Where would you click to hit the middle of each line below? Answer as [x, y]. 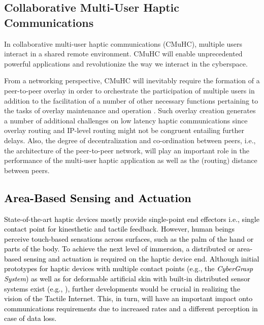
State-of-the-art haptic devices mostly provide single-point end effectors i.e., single [132, 219]
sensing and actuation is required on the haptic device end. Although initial [141, 258]
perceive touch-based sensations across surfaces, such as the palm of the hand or [129, 238]
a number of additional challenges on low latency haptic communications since [126, 120]
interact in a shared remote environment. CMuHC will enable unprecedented [123, 54]
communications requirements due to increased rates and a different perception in [131, 308]
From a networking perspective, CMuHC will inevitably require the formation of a [132, 80]
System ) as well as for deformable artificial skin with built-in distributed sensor [127, 279]
